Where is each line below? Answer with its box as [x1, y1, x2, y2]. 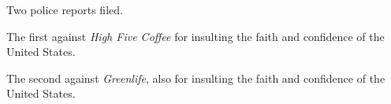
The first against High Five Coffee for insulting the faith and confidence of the [6, 28, 385, 44]
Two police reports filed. [6, 2, 123, 17]
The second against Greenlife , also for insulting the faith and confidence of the [6, 69, 385, 86]
